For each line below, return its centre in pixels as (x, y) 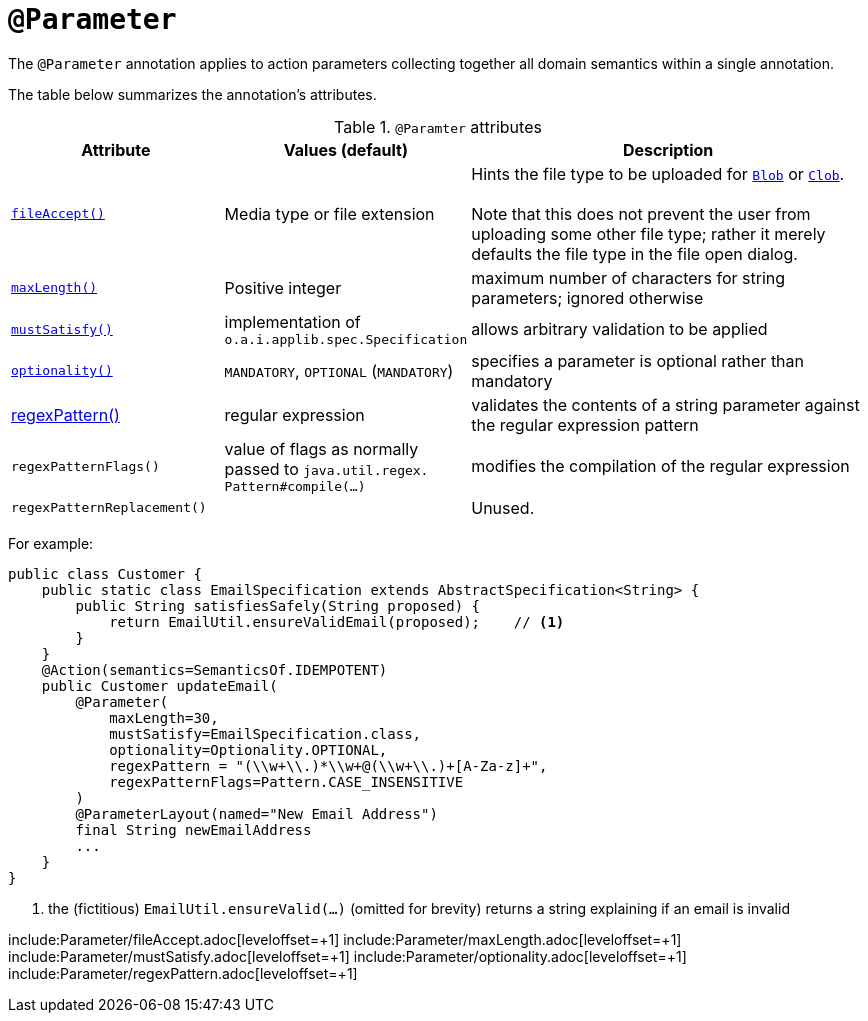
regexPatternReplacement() (109, 508)
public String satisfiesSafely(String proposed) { (278, 605)
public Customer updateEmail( (159, 685)
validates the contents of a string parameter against (665, 404)
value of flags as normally (321, 448)
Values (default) (346, 149)
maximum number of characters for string (628, 277)
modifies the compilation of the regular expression (660, 466)
